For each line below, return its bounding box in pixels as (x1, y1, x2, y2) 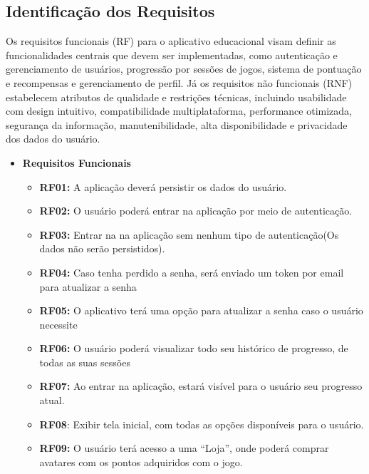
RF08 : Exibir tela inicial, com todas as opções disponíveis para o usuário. (39, 416, 364, 431)
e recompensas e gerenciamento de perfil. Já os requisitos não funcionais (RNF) (6, 75, 353, 90)
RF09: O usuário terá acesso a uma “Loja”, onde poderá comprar (39, 440, 329, 455)
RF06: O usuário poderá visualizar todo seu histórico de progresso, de (39, 341, 348, 356)
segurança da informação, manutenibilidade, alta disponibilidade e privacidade (6, 117, 348, 132)
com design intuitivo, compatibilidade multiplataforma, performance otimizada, (6, 103, 352, 118)
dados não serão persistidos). (39, 241, 165, 256)
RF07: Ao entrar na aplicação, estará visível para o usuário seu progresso (39, 378, 363, 393)
